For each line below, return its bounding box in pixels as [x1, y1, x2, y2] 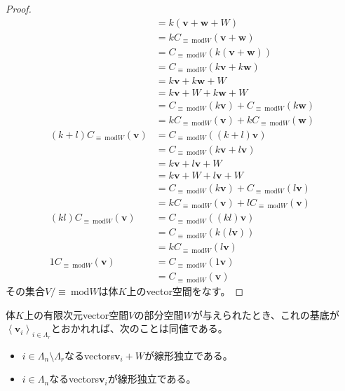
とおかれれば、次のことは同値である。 [50, 321, 228, 336]
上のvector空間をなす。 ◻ [126, 284, 244, 299]
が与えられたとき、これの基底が [192, 307, 339, 322]
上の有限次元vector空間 [23, 307, 129, 322]
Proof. [6, 1, 32, 15]
